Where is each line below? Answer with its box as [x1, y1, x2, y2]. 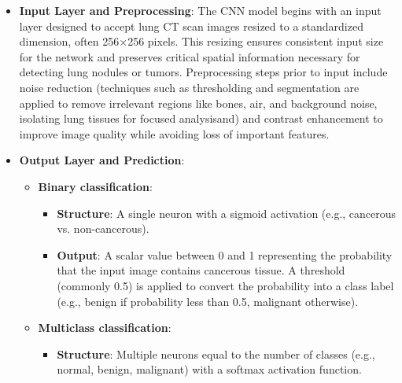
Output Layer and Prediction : [19, 152, 185, 168]
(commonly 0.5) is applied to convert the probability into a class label [57, 277, 394, 293]
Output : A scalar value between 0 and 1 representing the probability [57, 246, 393, 263]
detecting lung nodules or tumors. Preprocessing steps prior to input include [19, 64, 388, 80]
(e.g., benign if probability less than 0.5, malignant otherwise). [57, 293, 359, 309]
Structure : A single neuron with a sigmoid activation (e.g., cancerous [57, 204, 396, 221]
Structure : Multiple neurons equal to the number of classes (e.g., [57, 345, 375, 362]
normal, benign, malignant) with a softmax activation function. [57, 361, 362, 377]
